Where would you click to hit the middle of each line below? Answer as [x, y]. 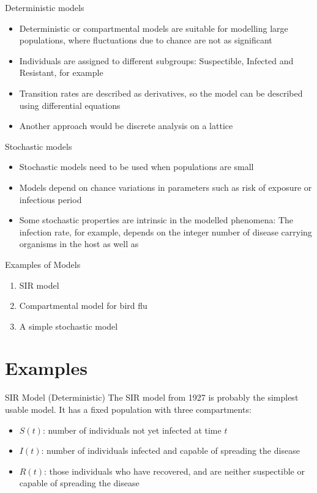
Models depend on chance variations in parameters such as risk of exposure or [166, 187]
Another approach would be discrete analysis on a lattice [126, 126]
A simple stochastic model [69, 326]
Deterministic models [45, 7]
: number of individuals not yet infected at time [132, 430]
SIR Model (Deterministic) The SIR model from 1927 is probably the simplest [152, 397]
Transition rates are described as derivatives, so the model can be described [161, 93]
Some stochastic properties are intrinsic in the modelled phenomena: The [156, 220]
